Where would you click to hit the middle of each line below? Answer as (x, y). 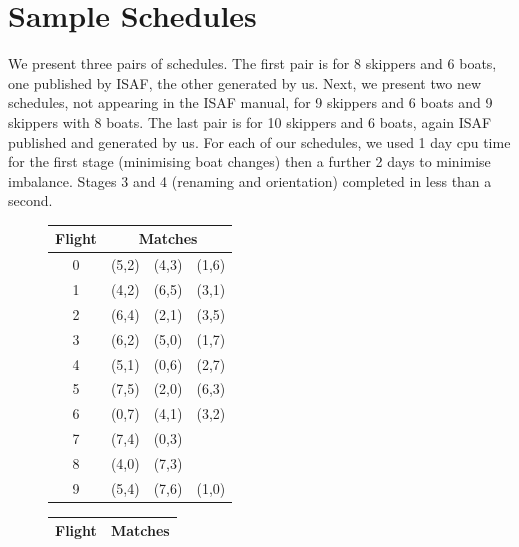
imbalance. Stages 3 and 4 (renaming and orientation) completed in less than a (250, 180)
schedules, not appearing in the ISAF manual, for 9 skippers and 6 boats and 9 (250, 102)
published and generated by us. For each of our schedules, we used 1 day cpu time (259, 141)
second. (30, 200)
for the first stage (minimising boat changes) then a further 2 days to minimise (249, 161)
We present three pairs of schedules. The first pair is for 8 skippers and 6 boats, (252, 63)
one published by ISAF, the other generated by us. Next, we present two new (245, 82)
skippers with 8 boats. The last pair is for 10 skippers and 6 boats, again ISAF (250, 121)
